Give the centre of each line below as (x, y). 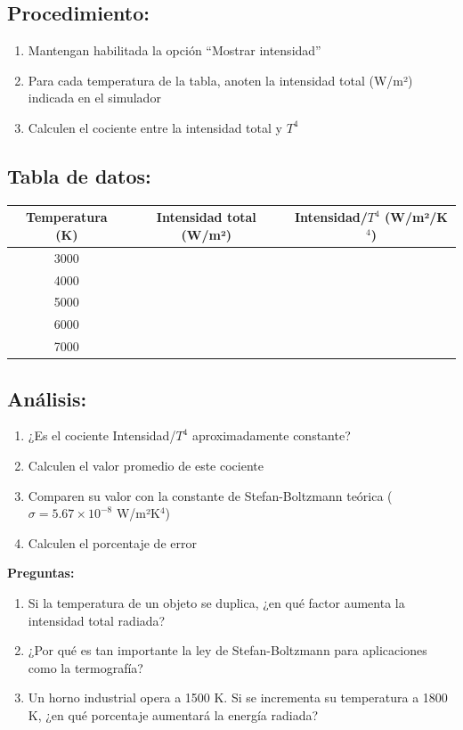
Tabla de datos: (79, 175)
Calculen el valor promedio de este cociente (146, 465)
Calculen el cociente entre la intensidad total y (155, 127)
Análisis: (47, 398)
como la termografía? (85, 667)
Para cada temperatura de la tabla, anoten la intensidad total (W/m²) (220, 80)
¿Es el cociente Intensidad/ (102, 435)
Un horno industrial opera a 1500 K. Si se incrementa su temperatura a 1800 (238, 697)
